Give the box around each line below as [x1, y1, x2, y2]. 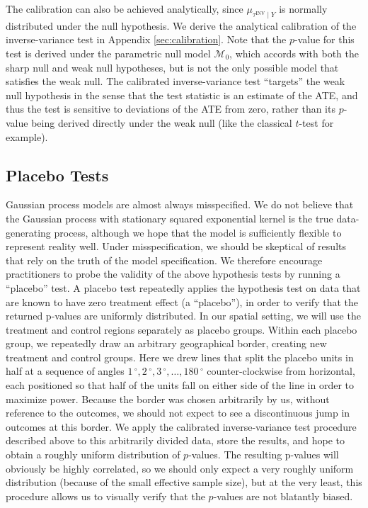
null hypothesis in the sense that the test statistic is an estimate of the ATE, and [6, 87, 358, 102]
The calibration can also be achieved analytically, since [6, 1, 243, 16]
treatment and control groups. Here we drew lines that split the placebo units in [6, 349, 354, 364]
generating [6, 225, 51, 239]
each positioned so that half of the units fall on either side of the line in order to [6, 378, 355, 393]
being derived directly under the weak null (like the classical [31, 115, 292, 130]
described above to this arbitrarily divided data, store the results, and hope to [6, 433, 345, 448]
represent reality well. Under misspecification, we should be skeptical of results [6, 239, 346, 254]
